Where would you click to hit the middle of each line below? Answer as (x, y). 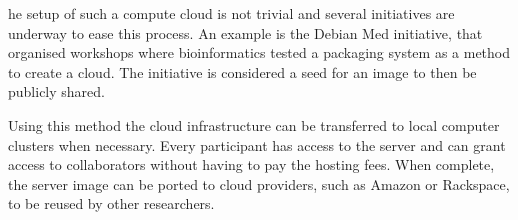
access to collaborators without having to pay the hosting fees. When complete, (251, 164)
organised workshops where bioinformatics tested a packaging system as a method (259, 52)
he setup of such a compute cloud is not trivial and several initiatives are (231, 13)
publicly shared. (56, 91)
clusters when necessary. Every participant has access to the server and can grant (257, 144)
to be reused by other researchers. (111, 203)
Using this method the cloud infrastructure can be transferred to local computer (254, 124)
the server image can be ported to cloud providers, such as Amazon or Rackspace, (259, 183)
